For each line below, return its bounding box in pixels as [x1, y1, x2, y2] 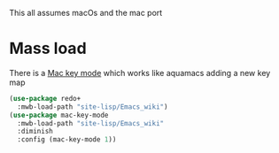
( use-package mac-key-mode [9, 111, 109, 119]
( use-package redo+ [9, 94, 81, 103]
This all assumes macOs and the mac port [9, 8, 163, 18]
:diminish [17, 127, 53, 136]
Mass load [9, 39, 87, 58]
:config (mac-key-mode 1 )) [17, 135, 117, 144]
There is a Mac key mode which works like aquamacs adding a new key [9, 67, 271, 78]
